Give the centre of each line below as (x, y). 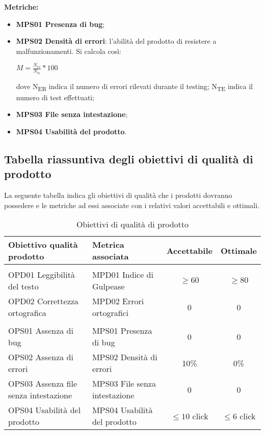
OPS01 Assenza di (41, 331)
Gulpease (108, 286)
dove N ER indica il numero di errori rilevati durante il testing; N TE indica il (134, 86)
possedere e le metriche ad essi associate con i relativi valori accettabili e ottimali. (132, 205)
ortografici (110, 313)
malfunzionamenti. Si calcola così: (69, 51)
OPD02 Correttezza (43, 301)
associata (110, 256)
